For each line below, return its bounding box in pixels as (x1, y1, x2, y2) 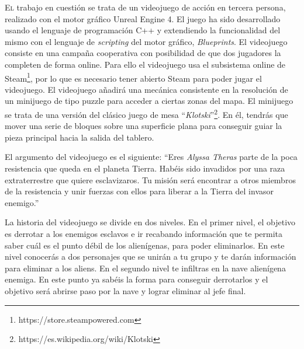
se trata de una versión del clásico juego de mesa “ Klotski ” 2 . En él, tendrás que (5, 107, 288, 120)
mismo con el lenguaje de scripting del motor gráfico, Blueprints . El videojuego (5, 35, 288, 47)
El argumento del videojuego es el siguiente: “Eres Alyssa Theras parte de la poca (5, 151, 298, 163)
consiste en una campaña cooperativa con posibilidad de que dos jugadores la (5, 47, 281, 59)
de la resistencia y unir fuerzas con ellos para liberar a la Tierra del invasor (5, 185, 274, 197)
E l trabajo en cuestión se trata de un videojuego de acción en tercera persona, (5, 1, 286, 13)
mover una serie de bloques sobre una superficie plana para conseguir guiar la (5, 120, 282, 132)
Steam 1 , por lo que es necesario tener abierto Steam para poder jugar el (5, 70, 262, 84)
